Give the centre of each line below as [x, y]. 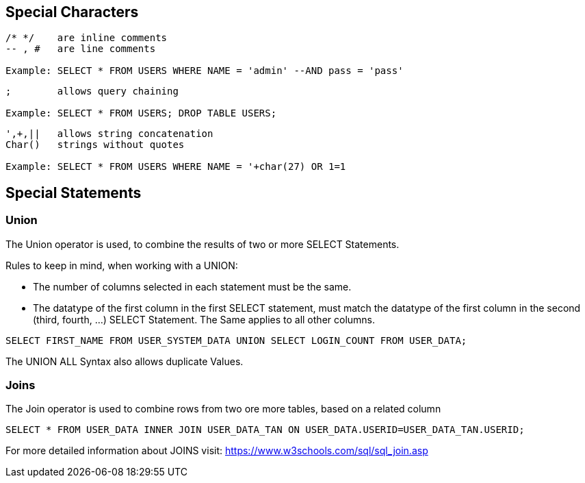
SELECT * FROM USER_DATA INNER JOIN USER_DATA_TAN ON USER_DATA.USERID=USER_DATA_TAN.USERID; [265, 430]
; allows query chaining [92, 91]
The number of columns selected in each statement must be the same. [192, 286]
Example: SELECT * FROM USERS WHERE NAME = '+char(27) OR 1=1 [176, 167]
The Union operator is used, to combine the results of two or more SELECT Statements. [203, 244]
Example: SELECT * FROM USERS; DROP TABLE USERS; [141, 113]
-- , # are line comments [81, 49]
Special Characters [72, 12]
